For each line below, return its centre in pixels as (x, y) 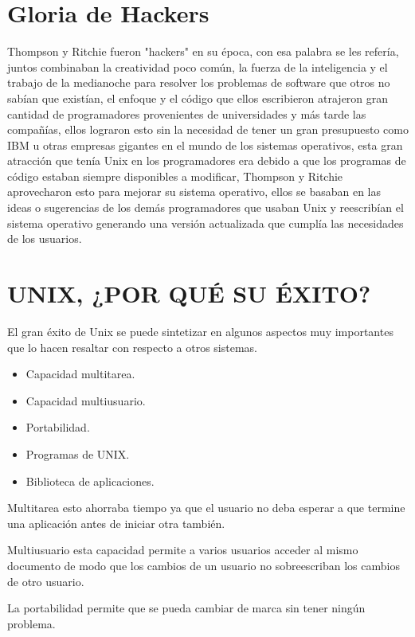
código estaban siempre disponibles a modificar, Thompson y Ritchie (175, 176)
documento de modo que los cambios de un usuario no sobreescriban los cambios (204, 565)
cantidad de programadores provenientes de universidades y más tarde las (187, 113)
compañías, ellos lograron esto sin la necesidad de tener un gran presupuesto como (208, 129)
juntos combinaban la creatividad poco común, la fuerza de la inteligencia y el (198, 66)
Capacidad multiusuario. (86, 400)
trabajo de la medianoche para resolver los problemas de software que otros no (199, 82)
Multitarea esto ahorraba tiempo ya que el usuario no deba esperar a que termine (206, 508)
